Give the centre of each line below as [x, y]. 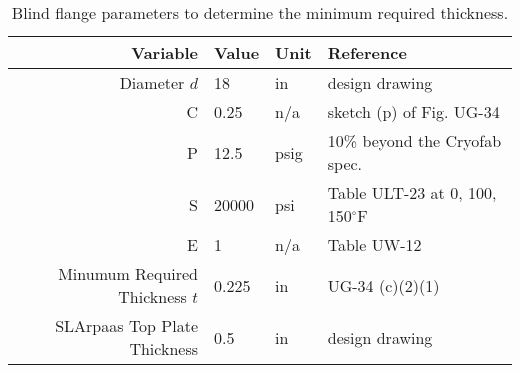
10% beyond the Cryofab [414, 140]
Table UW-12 [374, 244]
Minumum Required [128, 273]
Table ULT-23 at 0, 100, [412, 192]
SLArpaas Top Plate [127, 325]
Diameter [152, 82]
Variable [165, 52]
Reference [367, 52]
